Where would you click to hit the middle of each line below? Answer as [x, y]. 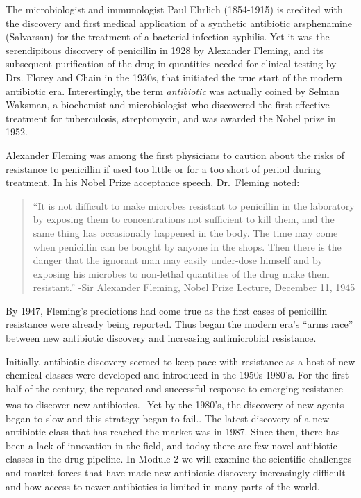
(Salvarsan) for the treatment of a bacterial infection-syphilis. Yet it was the [168, 36]
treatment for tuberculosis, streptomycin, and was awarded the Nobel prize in [171, 118]
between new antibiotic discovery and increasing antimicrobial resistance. [161, 338]
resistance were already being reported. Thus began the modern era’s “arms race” [179, 324]
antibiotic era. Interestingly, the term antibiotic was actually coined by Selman [173, 91]
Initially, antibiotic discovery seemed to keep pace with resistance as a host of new [180, 361]
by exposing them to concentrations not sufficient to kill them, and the [184, 219]
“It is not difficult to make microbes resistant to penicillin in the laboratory [194, 205]
